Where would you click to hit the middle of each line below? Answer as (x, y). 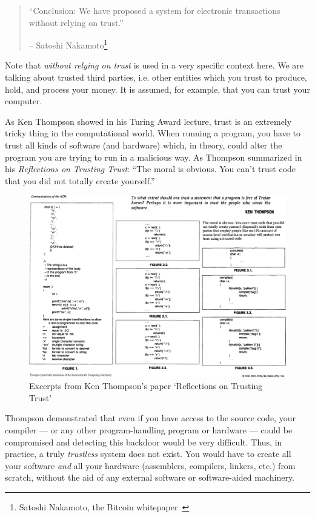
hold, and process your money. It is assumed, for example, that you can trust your (157, 89)
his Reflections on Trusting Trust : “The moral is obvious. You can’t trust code (151, 169)
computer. (24, 101)
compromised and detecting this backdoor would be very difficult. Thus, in (144, 442)
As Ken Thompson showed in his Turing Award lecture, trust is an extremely (148, 121)
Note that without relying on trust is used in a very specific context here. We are (154, 65)
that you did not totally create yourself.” (80, 180)
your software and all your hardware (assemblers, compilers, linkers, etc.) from (150, 465)
